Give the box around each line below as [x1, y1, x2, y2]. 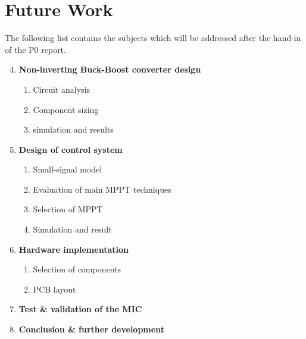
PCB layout [33, 282, 76, 295]
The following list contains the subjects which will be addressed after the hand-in [5, 32, 301, 44]
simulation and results [33, 123, 114, 136]
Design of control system [18, 143, 123, 155]
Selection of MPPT [33, 203, 103, 215]
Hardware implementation [18, 243, 129, 255]
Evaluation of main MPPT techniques [33, 183, 171, 195]
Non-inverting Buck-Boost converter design [18, 63, 201, 76]
